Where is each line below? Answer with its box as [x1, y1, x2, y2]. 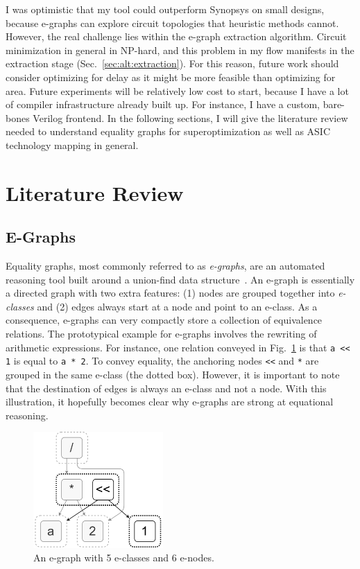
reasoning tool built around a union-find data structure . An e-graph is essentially [6, 272, 355, 286]
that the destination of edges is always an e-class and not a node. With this [6, 380, 327, 395]
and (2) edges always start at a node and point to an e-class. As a [37, 299, 318, 313]
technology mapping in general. [6, 137, 139, 152]
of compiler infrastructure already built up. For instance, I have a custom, [6, 97, 320, 112]
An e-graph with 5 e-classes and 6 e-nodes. [33, 550, 214, 565]
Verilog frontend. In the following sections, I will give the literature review [33, 110, 348, 125]
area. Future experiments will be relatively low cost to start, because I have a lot [6, 83, 349, 98]
